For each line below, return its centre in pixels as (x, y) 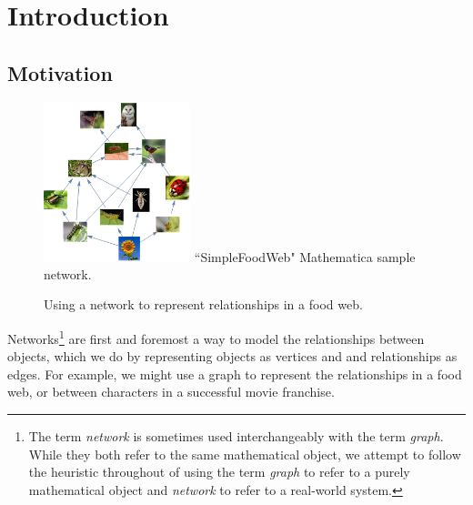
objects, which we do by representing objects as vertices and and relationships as (232, 356)
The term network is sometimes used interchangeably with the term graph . (236, 435)
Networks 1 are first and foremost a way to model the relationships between (216, 337)
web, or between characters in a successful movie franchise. (171, 392)
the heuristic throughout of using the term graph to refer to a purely (219, 472)
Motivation (60, 72)
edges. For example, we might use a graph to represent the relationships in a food (235, 374)
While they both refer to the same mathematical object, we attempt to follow (245, 454)
